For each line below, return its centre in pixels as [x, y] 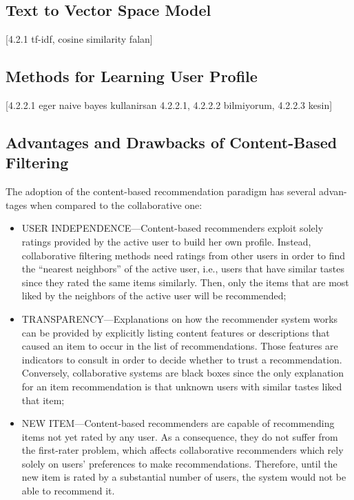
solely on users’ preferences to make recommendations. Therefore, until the [179, 463]
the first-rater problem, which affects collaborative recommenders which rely [183, 450]
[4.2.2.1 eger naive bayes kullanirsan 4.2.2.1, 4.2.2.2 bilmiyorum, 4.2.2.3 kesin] [169, 105]
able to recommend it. [68, 491]
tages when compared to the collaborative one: [104, 204]
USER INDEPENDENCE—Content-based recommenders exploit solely [173, 228]
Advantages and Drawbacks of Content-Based [171, 142]
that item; [43, 400]
